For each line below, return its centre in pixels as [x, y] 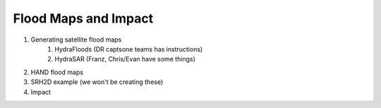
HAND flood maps [57, 72]
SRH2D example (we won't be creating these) [97, 82]
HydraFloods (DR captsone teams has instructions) [129, 49]
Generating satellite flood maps [76, 40]
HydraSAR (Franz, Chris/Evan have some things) [125, 59]
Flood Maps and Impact [83, 18]
